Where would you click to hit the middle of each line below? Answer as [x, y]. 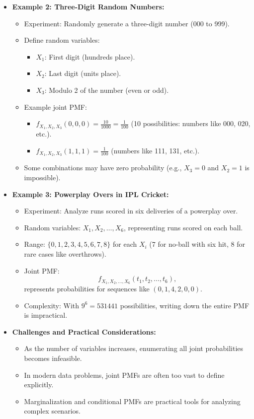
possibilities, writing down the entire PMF [185, 305]
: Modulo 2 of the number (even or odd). [107, 90]
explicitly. [39, 384]
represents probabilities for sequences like [87, 289]
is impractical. [46, 315]
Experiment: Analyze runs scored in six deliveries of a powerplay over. [131, 211]
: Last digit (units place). [83, 73]
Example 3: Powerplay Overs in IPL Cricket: [90, 194]
